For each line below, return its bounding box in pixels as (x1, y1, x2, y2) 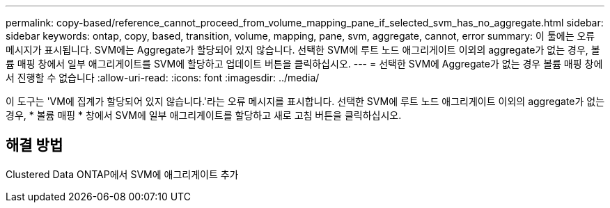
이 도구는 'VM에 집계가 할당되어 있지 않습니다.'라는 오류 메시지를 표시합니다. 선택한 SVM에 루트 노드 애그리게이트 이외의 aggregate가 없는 (6, 95, 605, 107)
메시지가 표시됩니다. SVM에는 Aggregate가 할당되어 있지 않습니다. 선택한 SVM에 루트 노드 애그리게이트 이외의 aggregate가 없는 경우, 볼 (6, 44, 600, 56)
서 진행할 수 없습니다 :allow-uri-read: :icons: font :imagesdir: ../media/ (6, 72, 320, 83)
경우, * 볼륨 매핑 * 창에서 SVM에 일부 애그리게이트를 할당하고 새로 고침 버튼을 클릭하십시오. (6, 109, 402, 121)
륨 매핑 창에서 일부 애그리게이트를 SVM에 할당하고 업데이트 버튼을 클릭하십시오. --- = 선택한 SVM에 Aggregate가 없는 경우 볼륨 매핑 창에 (6, 58, 603, 70)
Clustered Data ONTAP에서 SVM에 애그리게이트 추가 (6, 168, 239, 180)
